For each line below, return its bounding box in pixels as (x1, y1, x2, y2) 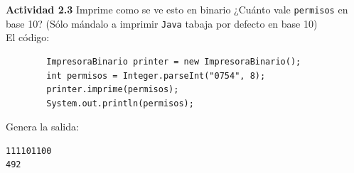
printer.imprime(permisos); (46, 84, 179, 95)
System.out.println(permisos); (46, 98, 194, 108)
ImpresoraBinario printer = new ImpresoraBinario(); (46, 56, 301, 67)
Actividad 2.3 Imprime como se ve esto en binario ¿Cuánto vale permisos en (6, 2, 348, 16)
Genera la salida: (6, 119, 79, 134)
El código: (6, 30, 50, 45)
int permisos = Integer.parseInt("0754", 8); (46, 70, 266, 81)
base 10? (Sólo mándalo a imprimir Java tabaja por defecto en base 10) (6, 16, 318, 30)
